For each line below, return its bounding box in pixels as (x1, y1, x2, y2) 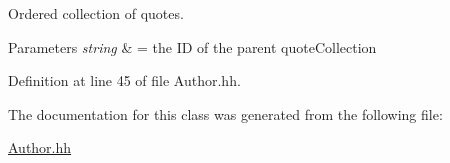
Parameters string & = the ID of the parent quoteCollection (8, 36, 377, 57)
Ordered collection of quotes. (8, 3, 184, 23)
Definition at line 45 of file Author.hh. (8, 70, 241, 91)
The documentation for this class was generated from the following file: (8, 103, 443, 124)
